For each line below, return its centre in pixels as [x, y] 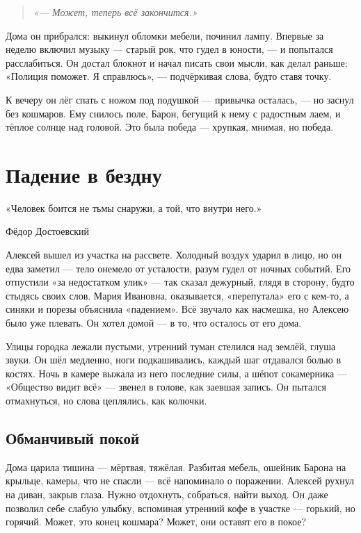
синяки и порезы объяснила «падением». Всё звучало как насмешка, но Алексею [177, 309]
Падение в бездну [84, 174]
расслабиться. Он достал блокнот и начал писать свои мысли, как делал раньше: [177, 62]
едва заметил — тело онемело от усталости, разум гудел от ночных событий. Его [178, 268]
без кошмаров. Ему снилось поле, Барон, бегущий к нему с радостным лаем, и [173, 113]
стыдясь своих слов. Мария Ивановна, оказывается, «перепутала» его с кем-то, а [177, 295]
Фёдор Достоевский [48, 231]
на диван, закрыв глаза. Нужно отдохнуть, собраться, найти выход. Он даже [167, 494]
